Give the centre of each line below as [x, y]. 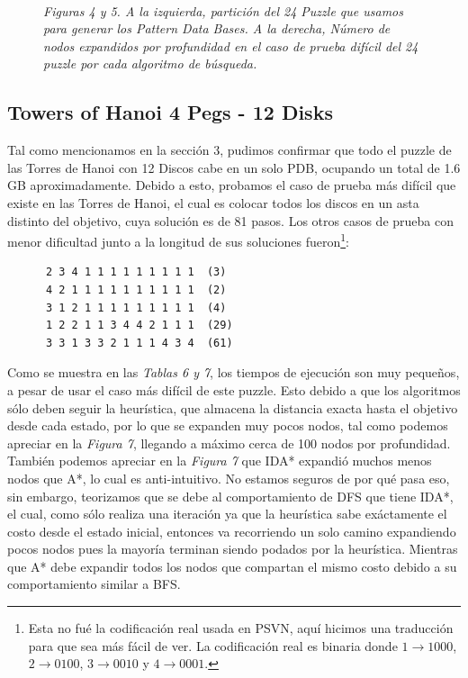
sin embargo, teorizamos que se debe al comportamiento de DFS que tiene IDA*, [230, 496]
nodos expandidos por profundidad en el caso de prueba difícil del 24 [231, 45]
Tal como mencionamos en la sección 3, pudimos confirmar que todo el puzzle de [229, 150]
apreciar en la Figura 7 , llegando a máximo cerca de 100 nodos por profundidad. [229, 443]
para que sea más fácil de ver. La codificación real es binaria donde [213, 645]
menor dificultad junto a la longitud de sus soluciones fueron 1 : [179, 240]
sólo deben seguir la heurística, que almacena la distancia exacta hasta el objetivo [233, 407]
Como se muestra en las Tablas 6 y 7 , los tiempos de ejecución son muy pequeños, [234, 372]
